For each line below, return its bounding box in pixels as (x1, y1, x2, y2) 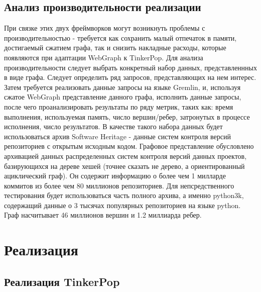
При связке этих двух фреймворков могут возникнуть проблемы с (4, 23, 205, 33)
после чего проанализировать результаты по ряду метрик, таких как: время (4, 101, 233, 112)
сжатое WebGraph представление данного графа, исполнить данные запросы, (4, 91, 241, 102)
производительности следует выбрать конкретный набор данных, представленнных (4, 62, 257, 72)
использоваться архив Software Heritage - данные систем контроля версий (4, 131, 231, 141)
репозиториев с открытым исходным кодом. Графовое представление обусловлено (4, 141, 254, 151)
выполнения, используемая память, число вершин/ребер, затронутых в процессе (4, 111, 250, 122)
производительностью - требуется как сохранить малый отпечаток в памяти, (4, 32, 237, 43)
